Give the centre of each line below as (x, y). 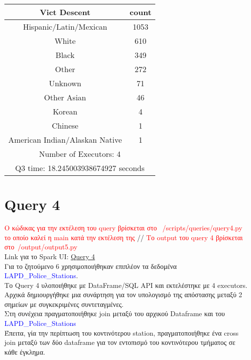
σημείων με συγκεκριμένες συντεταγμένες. (64, 304)
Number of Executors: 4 (80, 154)
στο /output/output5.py (41, 247)
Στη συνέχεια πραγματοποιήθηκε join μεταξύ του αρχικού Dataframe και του (115, 313)
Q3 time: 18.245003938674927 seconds (80, 168)
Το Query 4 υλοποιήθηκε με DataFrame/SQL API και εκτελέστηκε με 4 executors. (126, 285)
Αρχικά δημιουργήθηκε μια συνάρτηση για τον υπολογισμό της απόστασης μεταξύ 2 (123, 294)
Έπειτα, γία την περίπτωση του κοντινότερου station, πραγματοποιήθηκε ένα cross (122, 332)
